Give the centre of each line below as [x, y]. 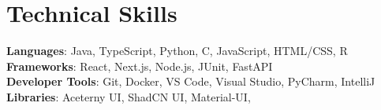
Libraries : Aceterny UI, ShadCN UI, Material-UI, [129, 96]
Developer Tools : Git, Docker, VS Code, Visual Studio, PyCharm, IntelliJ [191, 81]
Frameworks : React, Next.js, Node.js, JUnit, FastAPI [140, 66]
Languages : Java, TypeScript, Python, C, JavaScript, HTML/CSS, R [177, 51]
